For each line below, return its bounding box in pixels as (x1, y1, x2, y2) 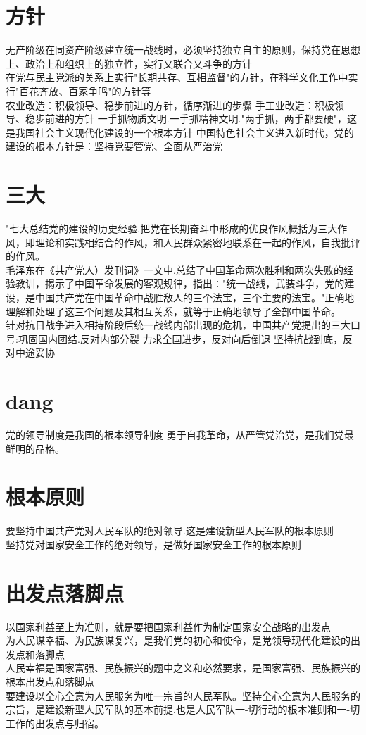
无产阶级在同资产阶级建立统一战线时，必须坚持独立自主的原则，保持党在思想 (6, 42, 360, 57)
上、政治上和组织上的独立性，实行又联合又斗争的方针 (6, 56, 252, 70)
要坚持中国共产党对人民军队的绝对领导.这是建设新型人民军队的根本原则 (6, 523, 334, 538)
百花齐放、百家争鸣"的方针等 (19, 83, 151, 98)
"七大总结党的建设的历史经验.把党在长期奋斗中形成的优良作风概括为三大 (6, 221, 338, 235)
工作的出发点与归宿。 (6, 715, 104, 730)
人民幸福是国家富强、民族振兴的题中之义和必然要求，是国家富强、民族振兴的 (6, 660, 360, 675)
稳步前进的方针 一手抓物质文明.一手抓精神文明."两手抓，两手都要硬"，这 (25, 111, 357, 126)
